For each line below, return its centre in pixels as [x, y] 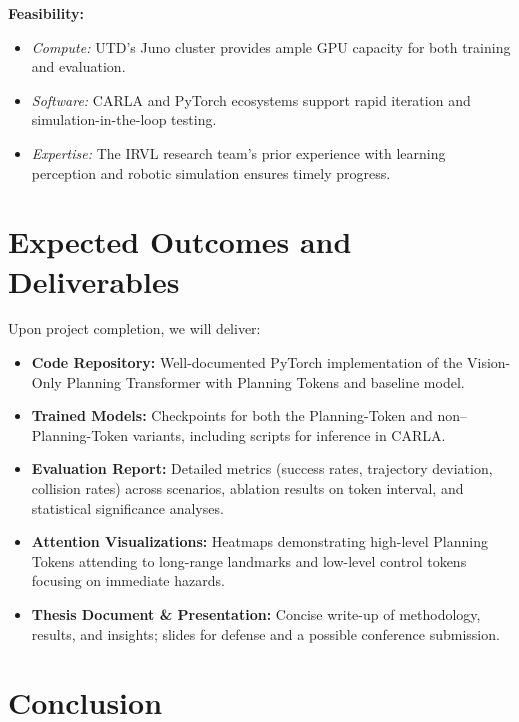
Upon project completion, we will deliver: [134, 328]
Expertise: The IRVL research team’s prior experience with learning [238, 152]
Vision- [488, 362]
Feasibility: [46, 13]
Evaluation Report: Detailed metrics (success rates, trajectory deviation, [262, 468]
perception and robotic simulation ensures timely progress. [211, 172]
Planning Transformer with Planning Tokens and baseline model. [265, 381]
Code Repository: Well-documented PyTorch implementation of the [247, 362]
